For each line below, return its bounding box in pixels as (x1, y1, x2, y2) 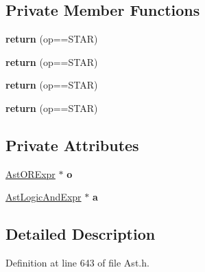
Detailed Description (5, 223, 156, 245)
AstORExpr (5, 166, 56, 181)
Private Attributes (5, 134, 139, 155)
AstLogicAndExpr (5, 190, 82, 204)
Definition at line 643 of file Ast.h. (5, 256, 149, 270)
